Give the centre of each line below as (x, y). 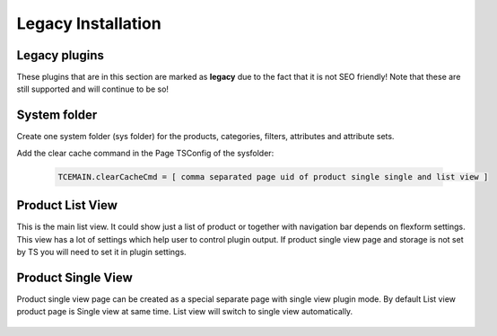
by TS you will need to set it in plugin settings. (102, 252)
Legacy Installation (89, 23)
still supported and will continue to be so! (93, 89)
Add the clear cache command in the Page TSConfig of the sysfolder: (145, 153)
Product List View (67, 205)
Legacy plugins (61, 55)
